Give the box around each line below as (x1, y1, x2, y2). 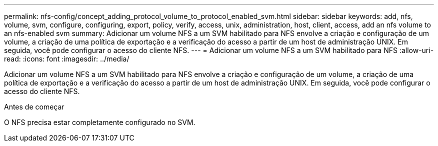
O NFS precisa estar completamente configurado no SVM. (4, 118, 195, 126)
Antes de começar (4, 102, 64, 111)
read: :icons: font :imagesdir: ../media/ (4, 54, 129, 63)
